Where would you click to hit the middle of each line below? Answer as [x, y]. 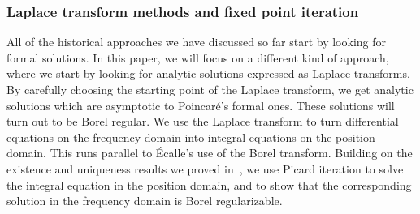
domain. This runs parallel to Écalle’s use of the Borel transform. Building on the [210, 153]
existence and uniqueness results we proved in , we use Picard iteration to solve [205, 168]
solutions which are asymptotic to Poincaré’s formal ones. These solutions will [201, 105]
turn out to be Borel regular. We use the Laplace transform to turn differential [203, 121]
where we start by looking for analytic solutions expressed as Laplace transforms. [208, 73]
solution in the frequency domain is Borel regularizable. [145, 201]
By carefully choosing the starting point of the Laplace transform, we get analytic [210, 89]
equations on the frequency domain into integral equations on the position [191, 137]
